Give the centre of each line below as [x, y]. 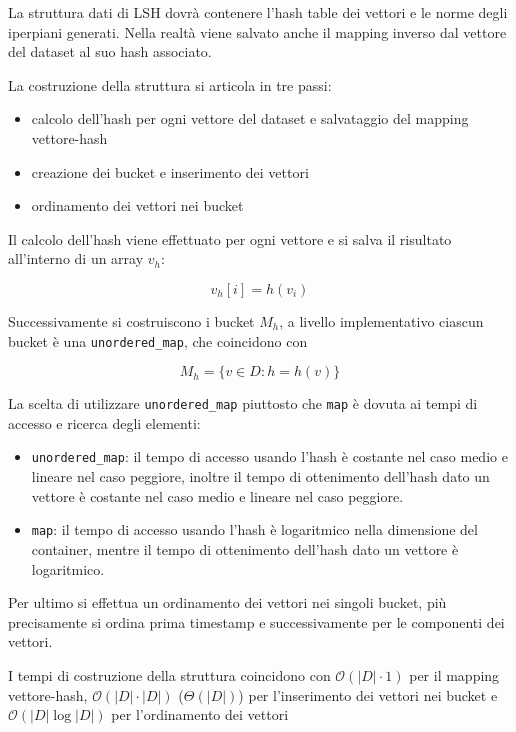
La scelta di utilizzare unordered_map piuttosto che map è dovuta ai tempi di [243, 403]
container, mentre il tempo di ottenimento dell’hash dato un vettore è [245, 548]
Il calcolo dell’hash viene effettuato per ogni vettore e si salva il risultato [230, 238]
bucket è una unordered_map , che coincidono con [158, 340]
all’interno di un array [76, 258]
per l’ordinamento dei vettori [200, 714]
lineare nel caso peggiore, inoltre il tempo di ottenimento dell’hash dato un [260, 476]
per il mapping [454, 674]
